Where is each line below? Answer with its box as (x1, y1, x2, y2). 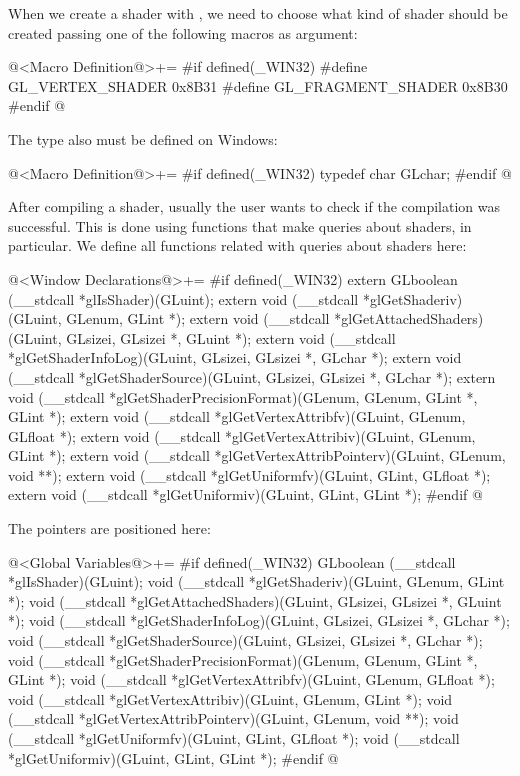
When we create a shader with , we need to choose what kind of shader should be (8, 3, 508, 23)
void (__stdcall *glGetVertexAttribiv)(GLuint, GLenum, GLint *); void (8, 688, 453, 709)
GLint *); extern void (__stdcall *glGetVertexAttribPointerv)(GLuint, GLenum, (8, 445, 506, 466)
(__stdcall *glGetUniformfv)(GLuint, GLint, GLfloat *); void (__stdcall (8, 728, 460, 748)
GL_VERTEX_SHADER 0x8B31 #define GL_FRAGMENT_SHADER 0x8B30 (8, 75, 508, 96)
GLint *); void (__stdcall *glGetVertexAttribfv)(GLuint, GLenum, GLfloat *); (8, 669, 495, 690)
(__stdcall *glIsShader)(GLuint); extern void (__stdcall (8, 288, 359, 309)
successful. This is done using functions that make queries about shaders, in (8, 215, 472, 236)
